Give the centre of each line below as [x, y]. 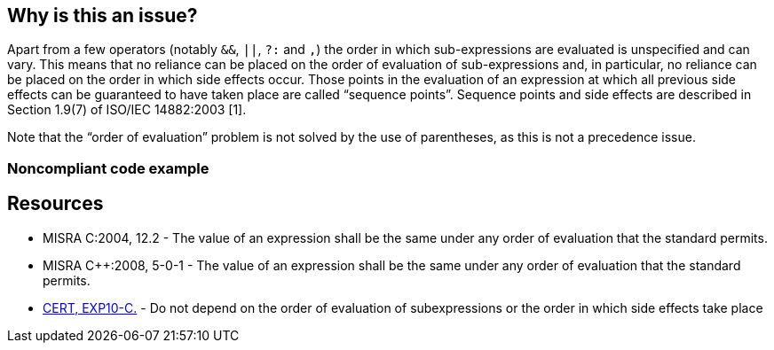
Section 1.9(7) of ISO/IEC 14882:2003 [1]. [127, 110]
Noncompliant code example [108, 168]
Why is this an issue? [103, 16]
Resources [55, 204]
